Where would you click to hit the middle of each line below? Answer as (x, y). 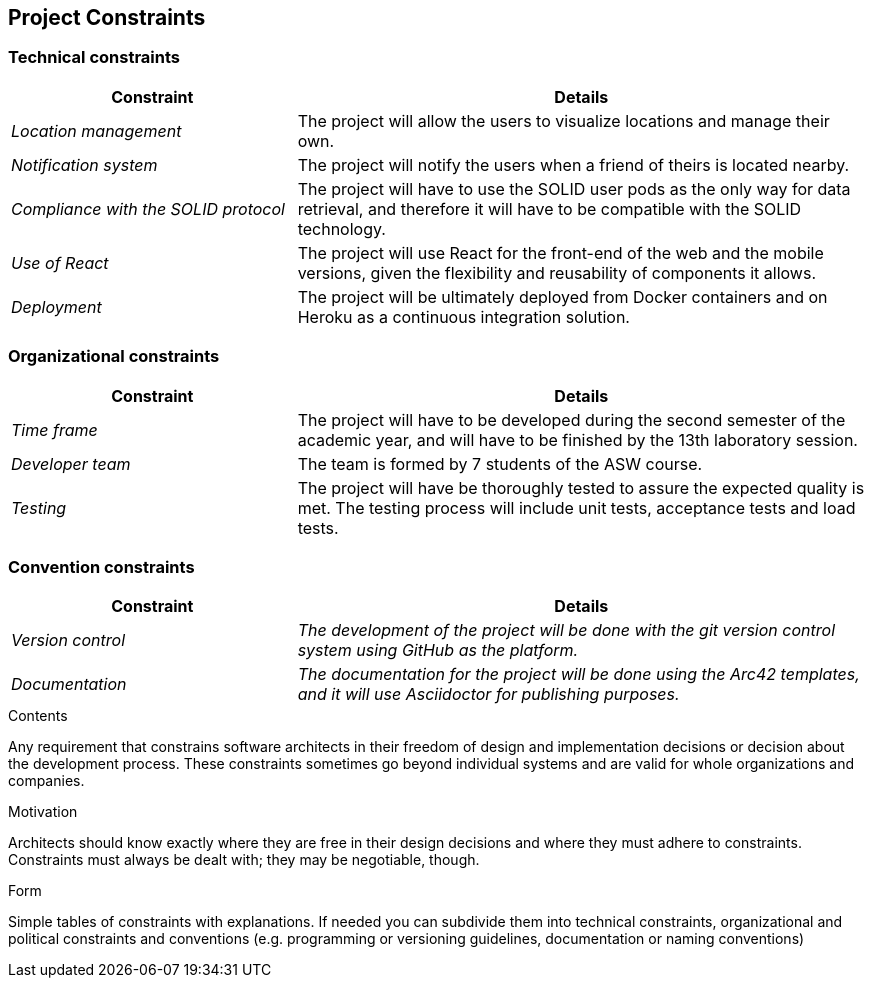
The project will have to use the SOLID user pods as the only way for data (574, 188)
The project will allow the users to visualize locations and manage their (563, 120)
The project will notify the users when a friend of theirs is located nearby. (573, 164)
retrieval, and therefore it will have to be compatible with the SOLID (549, 208)
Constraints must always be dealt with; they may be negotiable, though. (244, 860)
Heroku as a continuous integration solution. (463, 316)
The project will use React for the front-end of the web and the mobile (560, 252)
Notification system (84, 164)
